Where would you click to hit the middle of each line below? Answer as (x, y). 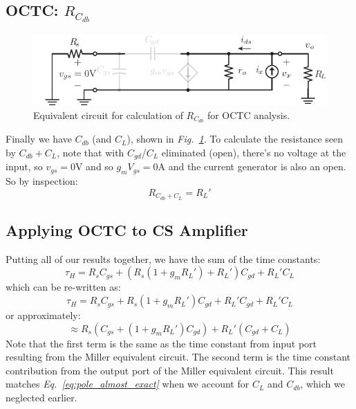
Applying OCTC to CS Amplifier (127, 230)
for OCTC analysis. (249, 115)
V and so (94, 166)
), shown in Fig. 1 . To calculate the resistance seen (235, 139)
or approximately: (43, 315)
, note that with (91, 152)
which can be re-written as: (63, 287)
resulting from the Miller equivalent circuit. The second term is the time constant (178, 357)
